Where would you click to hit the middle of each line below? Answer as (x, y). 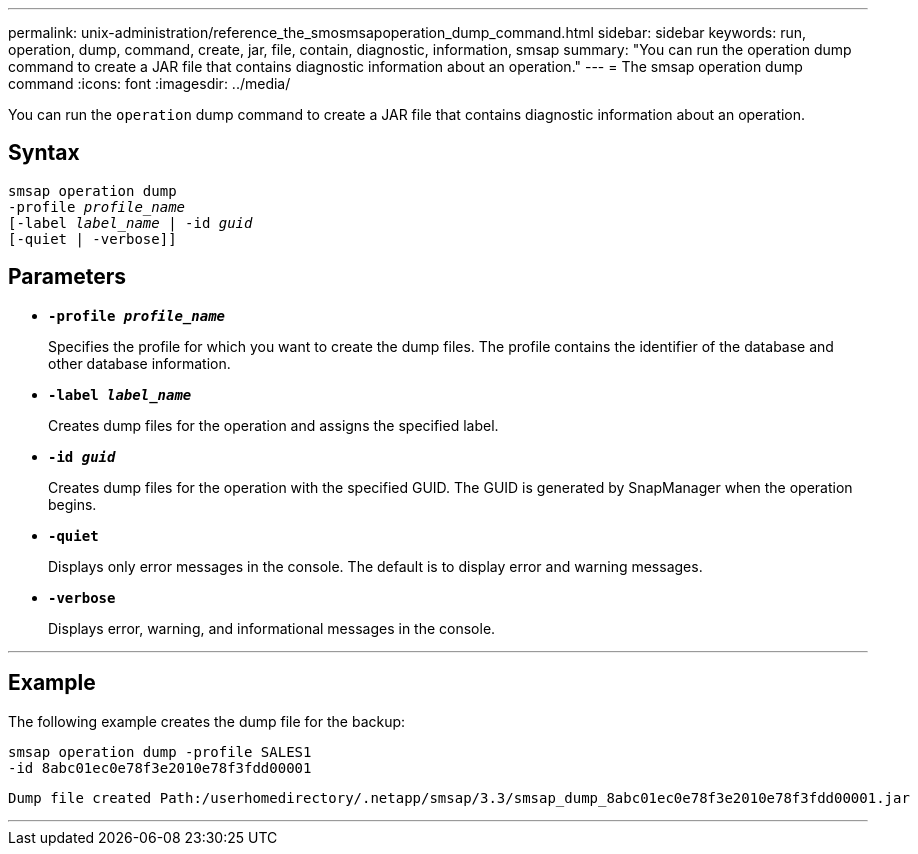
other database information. (139, 363)
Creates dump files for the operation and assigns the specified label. (273, 425)
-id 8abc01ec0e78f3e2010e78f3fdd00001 (160, 767)
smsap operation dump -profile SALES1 (160, 751)
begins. (72, 504)
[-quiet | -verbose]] (92, 238)
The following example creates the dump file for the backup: (207, 721)
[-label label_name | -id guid (130, 222)
